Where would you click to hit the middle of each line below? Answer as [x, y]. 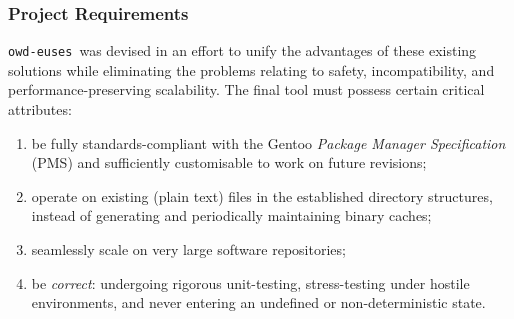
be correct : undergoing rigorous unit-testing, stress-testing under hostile [250, 282]
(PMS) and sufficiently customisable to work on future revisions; [229, 162]
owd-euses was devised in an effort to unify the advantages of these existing [242, 50]
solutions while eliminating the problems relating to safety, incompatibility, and [251, 69]
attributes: [40, 109]
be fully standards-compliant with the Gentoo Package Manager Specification [268, 142]
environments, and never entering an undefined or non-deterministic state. [258, 302]
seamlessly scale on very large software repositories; [188, 249]
